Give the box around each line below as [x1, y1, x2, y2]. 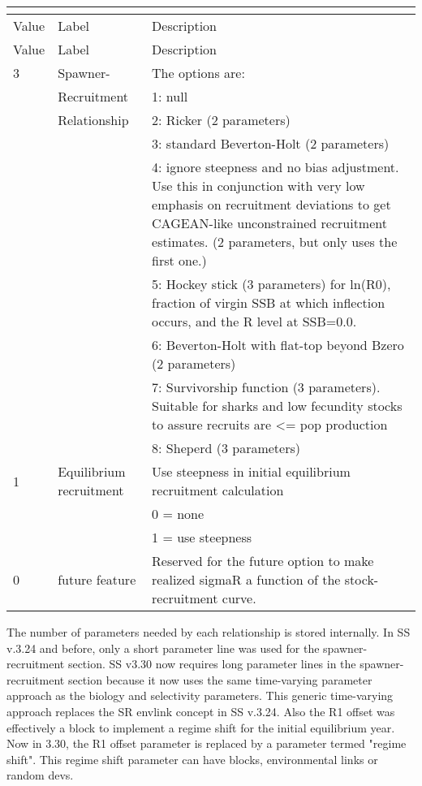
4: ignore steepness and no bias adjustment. [152, 158, 399, 176]
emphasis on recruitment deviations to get [152, 195, 391, 214]
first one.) [152, 251, 207, 270]
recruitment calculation [152, 481, 284, 499]
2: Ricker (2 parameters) [152, 110, 291, 129]
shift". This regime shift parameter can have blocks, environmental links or [6, 750, 378, 767]
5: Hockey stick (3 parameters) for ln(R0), [152, 274, 391, 293]
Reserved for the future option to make [152, 551, 374, 570]
